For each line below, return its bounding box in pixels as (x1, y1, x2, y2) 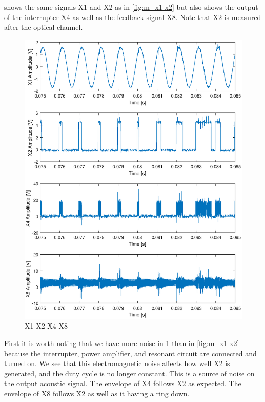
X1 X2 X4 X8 (25, 320, 68, 331)
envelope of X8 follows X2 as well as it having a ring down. (4, 388, 190, 399)
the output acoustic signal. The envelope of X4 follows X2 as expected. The (4, 378, 241, 389)
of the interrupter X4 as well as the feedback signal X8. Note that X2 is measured (4, 11, 261, 22)
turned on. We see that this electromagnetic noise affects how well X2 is (4, 358, 230, 369)
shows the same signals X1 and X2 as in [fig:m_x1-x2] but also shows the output (4, 2, 258, 12)
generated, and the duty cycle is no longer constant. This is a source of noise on (4, 368, 255, 378)
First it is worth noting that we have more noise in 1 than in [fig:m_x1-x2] (4, 338, 239, 349)
